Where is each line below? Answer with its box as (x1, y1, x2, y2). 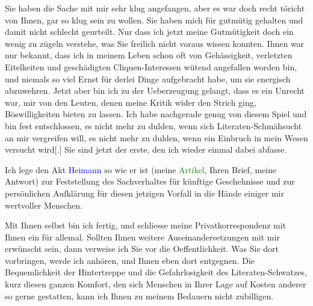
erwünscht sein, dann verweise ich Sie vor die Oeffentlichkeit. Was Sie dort (5, 242, 279, 255)
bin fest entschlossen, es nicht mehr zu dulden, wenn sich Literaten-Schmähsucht (5, 119, 302, 132)
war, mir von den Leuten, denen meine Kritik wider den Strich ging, (5, 96, 256, 108)
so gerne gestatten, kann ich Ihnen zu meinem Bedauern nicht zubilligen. (5, 289, 274, 302)
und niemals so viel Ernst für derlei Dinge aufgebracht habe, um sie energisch (5, 72, 291, 85)
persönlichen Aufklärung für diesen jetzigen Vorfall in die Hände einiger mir (5, 186, 285, 199)
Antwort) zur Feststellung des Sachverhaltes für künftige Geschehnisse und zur (5, 175, 295, 188)
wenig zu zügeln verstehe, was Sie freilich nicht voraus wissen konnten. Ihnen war (5, 37, 305, 49)
